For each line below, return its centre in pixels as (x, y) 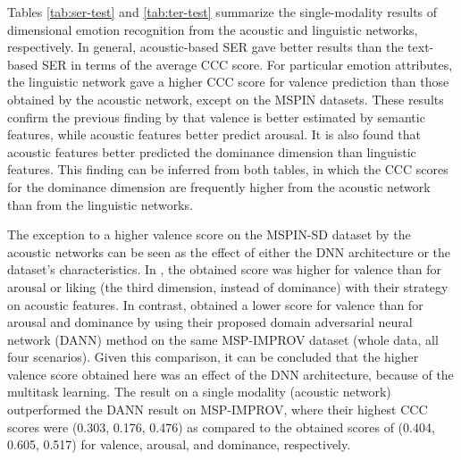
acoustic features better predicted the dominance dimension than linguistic (212, 151)
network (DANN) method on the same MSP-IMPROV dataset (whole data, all (223, 339)
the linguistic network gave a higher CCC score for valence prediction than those (228, 82)
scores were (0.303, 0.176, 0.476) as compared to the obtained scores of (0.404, (221, 427)
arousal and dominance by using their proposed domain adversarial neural (210, 322)
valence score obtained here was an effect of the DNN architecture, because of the (230, 374)
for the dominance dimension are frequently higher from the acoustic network (219, 186)
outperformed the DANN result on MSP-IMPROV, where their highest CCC (218, 410)
